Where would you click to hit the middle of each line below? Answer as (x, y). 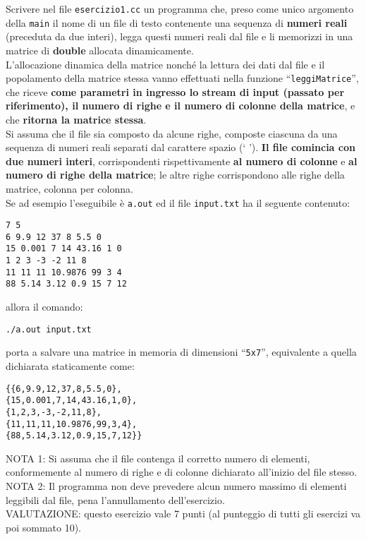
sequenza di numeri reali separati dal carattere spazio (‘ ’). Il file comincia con (181, 147)
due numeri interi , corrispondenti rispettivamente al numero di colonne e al (182, 161)
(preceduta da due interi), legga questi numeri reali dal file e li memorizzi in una (179, 36)
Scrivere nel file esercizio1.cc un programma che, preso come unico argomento (180, 8)
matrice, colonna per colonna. (69, 188)
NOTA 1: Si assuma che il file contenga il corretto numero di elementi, (158, 458)
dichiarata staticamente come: (70, 366)
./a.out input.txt (49, 329)
